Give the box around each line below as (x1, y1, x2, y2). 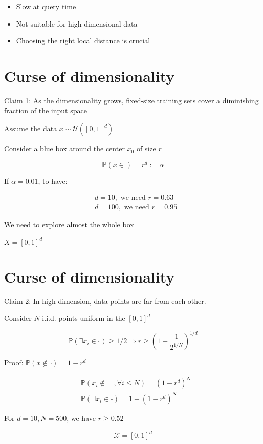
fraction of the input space (4, 105, 87, 115)
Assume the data (4, 123, 57, 134)
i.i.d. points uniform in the (42, 313, 125, 323)
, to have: (38, 175, 68, 186)
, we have (67, 412, 96, 423)
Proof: (4, 357, 24, 368)
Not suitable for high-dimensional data (16, 18, 138, 29)
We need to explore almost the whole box (4, 219, 134, 230)
